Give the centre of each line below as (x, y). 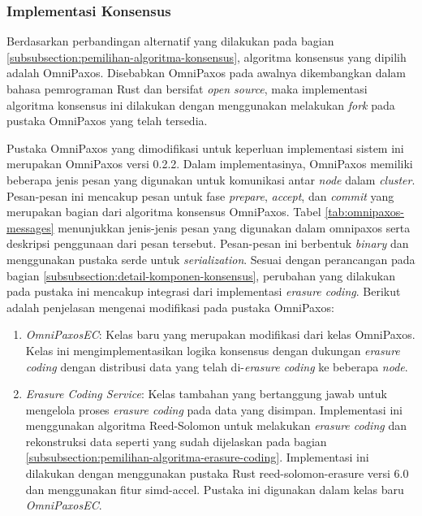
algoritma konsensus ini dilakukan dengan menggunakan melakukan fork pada (201, 104)
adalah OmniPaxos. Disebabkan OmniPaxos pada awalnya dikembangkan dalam (207, 73)
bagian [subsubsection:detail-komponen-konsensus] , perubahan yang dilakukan (201, 275)
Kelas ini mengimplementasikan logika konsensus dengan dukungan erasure (213, 350)
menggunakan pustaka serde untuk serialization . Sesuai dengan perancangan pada (211, 259)
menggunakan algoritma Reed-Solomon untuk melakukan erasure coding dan (216, 425)
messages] (30, 227)
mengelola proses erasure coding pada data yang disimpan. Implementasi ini (214, 409)
